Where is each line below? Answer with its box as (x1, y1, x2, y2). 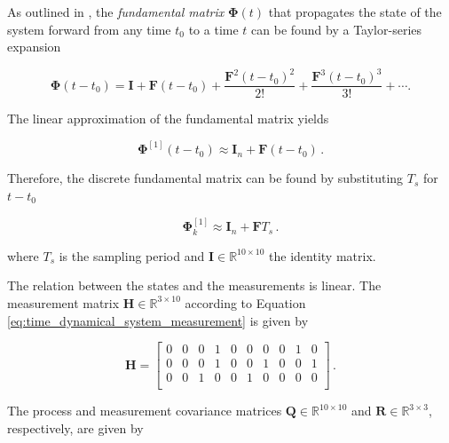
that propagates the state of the (268, 3, 442, 20)
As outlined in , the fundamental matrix (7, 3, 224, 20)
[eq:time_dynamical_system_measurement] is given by (7, 311, 309, 329)
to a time (188, 20, 239, 38)
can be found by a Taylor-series (251, 20, 422, 38)
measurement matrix (7, 293, 120, 312)
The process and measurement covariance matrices (7, 401, 282, 420)
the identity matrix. (269, 246, 376, 265)
